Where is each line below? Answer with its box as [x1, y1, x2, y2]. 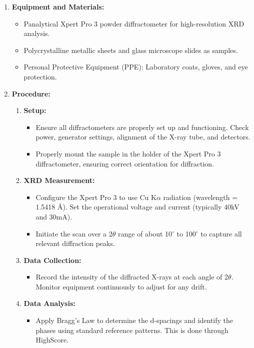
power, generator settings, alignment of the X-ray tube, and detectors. [35, 131, 250, 142]
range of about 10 [117, 228, 172, 238]
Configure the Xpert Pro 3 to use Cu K [35, 191, 156, 202]
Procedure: [11, 88, 50, 98]
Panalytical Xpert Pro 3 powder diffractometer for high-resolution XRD [23, 18, 244, 28]
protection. [23, 71, 57, 81]
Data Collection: [23, 254, 81, 265]
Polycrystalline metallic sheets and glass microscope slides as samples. [23, 44, 238, 55]
